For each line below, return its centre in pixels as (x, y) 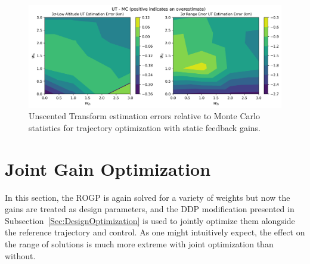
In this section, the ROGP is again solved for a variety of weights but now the (148, 197)
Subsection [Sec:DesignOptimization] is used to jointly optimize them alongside (150, 220)
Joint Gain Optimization (108, 168)
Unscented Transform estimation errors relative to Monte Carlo (144, 116)
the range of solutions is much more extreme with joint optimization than (139, 243)
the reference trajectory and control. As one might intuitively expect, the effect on (155, 232)
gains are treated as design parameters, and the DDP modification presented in (150, 209)
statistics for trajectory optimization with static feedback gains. (145, 127)
